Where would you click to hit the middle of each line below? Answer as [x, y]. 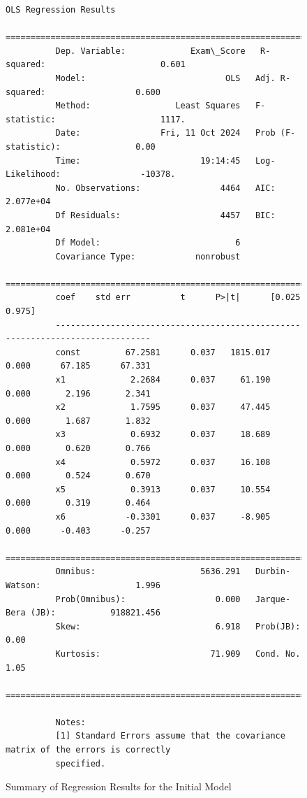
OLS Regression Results [61, 10]
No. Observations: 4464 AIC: [165, 188]
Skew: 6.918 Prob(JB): [178, 626]
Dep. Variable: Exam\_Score [150, 51]
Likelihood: [33, 174]
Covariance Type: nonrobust [148, 256]
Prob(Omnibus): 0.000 [148, 599]
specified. [81, 763]
